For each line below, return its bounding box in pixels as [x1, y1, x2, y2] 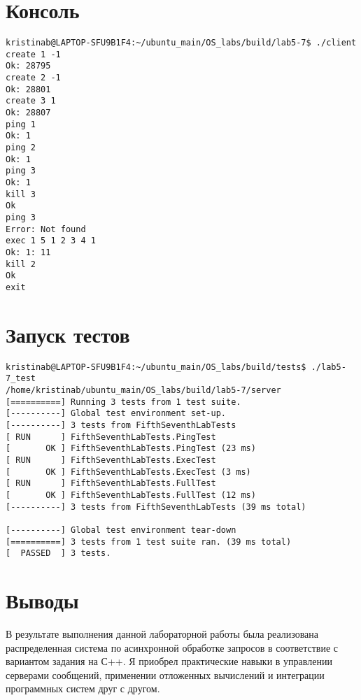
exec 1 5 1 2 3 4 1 [6, 236, 96, 246]
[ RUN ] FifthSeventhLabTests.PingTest [6, 431, 216, 442]
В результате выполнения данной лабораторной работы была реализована [6, 626, 319, 641]
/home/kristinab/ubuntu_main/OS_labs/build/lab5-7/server [6, 385, 281, 395]
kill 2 [6, 259, 36, 269]
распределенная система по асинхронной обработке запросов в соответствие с [6, 640, 338, 655]
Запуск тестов [6, 320, 130, 348]
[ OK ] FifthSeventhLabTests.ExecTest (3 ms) [6, 466, 251, 477]
